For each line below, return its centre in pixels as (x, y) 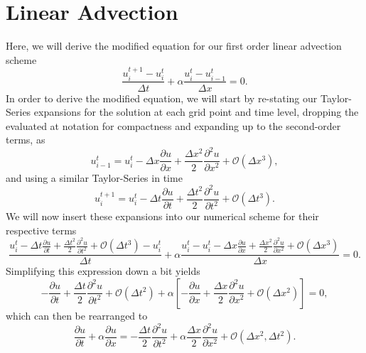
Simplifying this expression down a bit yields (103, 271)
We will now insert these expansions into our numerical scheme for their (162, 216)
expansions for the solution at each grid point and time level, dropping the (196, 112)
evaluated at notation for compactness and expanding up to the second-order (173, 125)
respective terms (41, 230)
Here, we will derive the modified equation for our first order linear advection (174, 46)
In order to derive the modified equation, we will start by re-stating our (162, 98)
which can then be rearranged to (77, 315)
